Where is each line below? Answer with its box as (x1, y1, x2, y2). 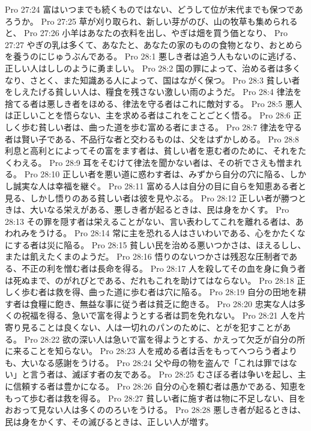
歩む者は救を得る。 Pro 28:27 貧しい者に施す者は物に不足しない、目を (29, 391, 306, 404)
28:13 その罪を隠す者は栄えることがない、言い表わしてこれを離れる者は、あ (5, 215, 304, 227)
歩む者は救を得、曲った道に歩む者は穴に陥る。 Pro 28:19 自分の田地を (21, 286, 298, 298)
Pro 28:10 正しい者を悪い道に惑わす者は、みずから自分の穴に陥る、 (24, 168, 289, 180)
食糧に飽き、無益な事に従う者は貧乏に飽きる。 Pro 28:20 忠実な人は (29, 297, 297, 310)
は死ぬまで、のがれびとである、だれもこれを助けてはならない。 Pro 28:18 (5, 274, 294, 286)
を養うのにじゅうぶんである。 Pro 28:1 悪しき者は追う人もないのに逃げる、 (5, 50, 302, 63)
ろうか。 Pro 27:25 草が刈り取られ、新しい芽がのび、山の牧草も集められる (5, 14, 298, 27)
